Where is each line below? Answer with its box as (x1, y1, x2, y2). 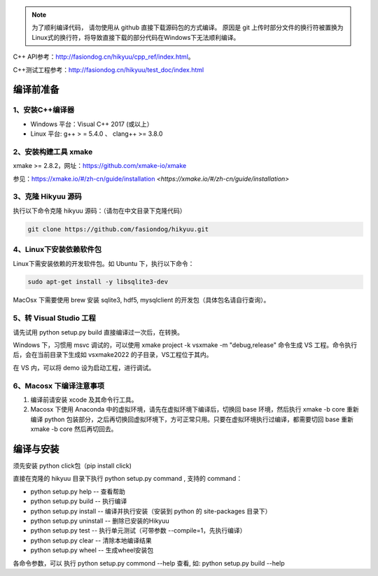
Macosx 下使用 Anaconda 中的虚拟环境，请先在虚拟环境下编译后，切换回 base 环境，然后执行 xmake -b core (30, 405, 346, 414)
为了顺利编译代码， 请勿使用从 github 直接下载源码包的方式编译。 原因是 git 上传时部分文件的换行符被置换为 (31, 23, 344, 31)
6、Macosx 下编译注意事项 (13, 381, 105, 391)
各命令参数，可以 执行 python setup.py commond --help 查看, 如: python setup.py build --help (13, 559, 285, 567)
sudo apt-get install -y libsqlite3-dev (27, 278, 168, 286)
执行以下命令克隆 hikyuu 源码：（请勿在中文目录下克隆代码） (13, 206, 186, 215)
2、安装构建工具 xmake (13, 147, 93, 157)
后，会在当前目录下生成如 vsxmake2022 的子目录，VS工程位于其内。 (13, 351, 213, 359)
